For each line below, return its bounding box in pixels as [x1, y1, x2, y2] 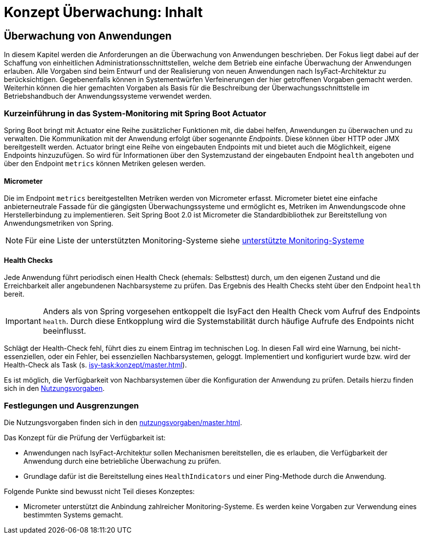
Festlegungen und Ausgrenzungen [4, 400, 139, 410]
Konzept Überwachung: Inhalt [4, 4, 203, 21]
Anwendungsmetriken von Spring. [4, 219, 113, 228]
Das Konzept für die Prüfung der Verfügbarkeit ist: [4, 433, 166, 442]
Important [5, 316, 41, 326]
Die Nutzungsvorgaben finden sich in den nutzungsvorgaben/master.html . [4, 418, 243, 427]
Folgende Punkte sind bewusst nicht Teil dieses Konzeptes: [4, 487, 195, 496]
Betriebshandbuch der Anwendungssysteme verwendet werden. [4, 92, 212, 101]
